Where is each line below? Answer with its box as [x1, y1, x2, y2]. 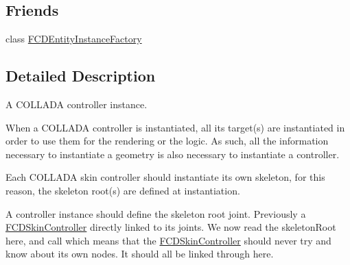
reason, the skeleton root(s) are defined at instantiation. [5, 183, 240, 197]
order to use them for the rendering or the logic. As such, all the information [5, 134, 329, 148]
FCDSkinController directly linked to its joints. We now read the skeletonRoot [5, 220, 336, 234]
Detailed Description [5, 65, 156, 86]
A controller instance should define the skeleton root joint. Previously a [5, 206, 306, 220]
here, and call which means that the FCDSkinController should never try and [5, 233, 331, 247]
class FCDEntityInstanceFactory [5, 31, 142, 46]
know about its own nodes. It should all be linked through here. [5, 247, 274, 261]
